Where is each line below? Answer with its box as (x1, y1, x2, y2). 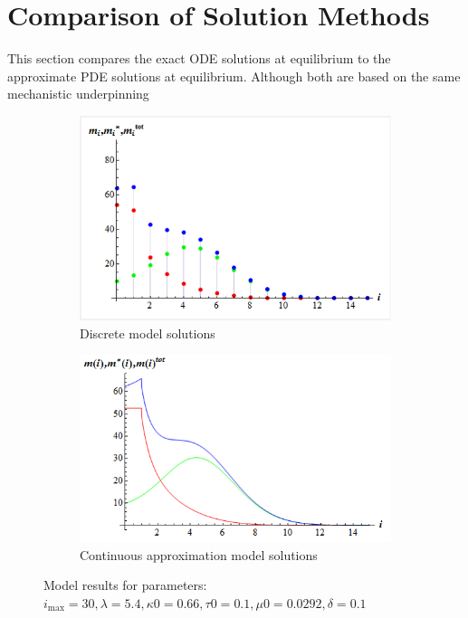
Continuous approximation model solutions (80, 545, 318, 564)
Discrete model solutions (80, 323, 215, 342)
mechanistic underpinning (7, 84, 149, 103)
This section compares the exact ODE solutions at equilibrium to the (7, 49, 391, 68)
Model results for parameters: (43, 575, 207, 594)
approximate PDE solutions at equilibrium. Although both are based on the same (7, 66, 461, 85)
